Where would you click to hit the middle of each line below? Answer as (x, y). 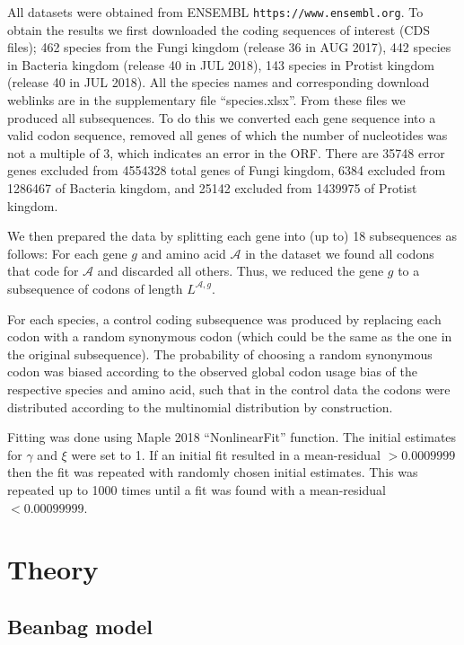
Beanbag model (80, 626)
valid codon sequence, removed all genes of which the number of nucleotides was (228, 135)
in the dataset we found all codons (340, 253)
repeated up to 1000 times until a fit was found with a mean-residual (197, 489)
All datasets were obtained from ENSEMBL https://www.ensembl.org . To (215, 12)
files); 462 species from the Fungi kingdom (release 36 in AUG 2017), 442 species (229, 47)
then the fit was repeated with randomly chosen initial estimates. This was (213, 472)
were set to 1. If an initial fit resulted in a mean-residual (226, 454)
